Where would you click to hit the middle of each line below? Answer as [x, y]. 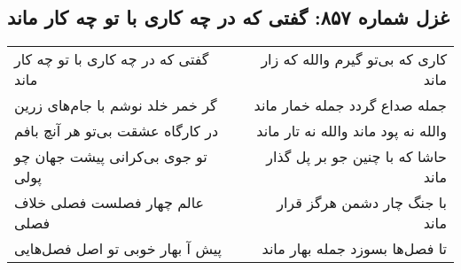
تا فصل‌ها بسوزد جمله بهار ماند [354, 249]
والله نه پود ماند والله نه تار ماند [352, 131]
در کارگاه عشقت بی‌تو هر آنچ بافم [117, 131]
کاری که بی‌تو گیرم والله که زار [354, 59]
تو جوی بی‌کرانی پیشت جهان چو [111, 157]
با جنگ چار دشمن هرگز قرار [362, 203]
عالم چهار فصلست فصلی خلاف [109, 203]
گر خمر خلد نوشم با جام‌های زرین [116, 105]
